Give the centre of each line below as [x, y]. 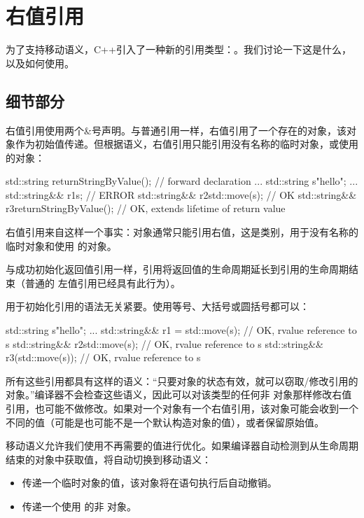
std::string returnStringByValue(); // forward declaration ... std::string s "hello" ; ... [182, 181]
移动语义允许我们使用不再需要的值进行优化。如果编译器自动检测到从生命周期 [182, 446]
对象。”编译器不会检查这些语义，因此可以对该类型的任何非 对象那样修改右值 [179, 394]
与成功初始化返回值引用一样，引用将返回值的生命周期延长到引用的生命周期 [177, 269]
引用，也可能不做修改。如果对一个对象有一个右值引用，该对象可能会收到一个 [182, 408]
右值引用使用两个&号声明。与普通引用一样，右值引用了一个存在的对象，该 [176, 130]
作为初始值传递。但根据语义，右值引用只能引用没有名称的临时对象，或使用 [187, 144]
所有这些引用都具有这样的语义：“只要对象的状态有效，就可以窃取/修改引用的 [182, 380]
